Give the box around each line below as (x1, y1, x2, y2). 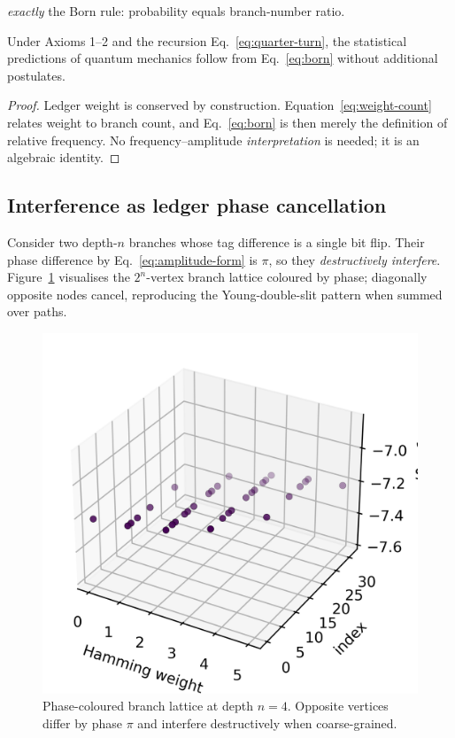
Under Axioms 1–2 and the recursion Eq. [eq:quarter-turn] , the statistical (7, 31, 407, 50)
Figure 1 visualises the (7, 268, 130, 286)
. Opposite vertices (287, 696, 389, 715)
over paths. (7, 302, 67, 321)
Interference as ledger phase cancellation (7, 191, 387, 219)
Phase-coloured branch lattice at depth (42, 696, 253, 715)
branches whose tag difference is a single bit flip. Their (128, 232, 425, 251)
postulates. (7, 66, 66, 84)
